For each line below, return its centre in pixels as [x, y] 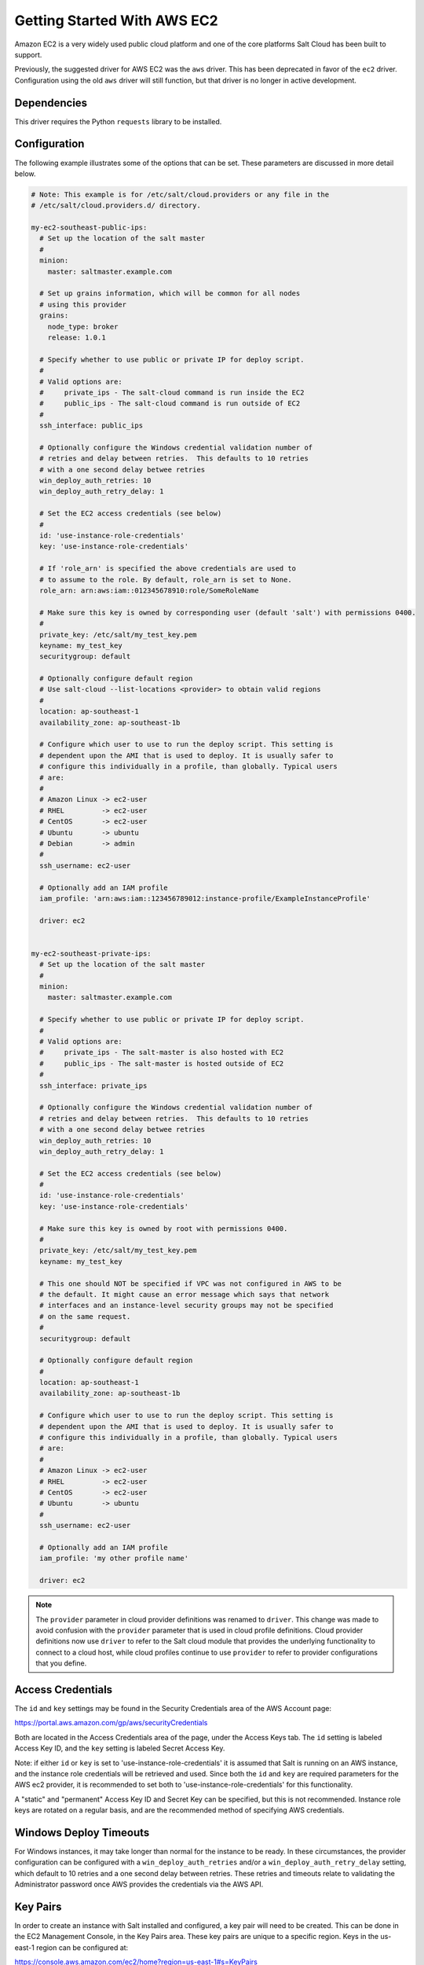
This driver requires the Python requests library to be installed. [118, 121]
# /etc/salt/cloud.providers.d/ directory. [116, 206]
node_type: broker [83, 327]
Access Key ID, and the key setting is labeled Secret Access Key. [120, 1748]
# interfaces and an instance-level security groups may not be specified [186, 1306]
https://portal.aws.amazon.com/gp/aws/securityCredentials [111, 1723]
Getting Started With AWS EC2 [117, 20]
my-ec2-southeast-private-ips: [91, 953]
